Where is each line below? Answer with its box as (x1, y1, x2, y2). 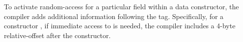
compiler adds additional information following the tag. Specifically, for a (4, 11, 224, 21)
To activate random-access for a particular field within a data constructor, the (4, 1, 239, 11)
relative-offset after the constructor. (4, 30, 111, 40)
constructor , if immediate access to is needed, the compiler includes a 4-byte (4, 21, 236, 31)
